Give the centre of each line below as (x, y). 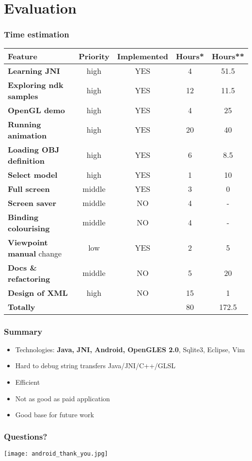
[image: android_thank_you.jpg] (56, 454)
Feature (23, 56)
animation (27, 135)
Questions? (26, 436)
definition (26, 160)
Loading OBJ (34, 149)
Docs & (22, 267)
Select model (33, 174)
